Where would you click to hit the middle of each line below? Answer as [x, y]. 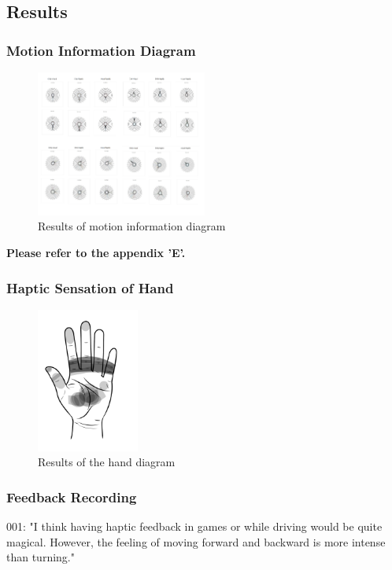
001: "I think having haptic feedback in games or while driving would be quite [194, 526]
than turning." [41, 557]
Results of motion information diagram [132, 226]
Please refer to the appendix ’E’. [96, 253]
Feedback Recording [72, 496]
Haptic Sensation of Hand [90, 287]
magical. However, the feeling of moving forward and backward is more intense [196, 541]
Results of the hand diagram [107, 462]
